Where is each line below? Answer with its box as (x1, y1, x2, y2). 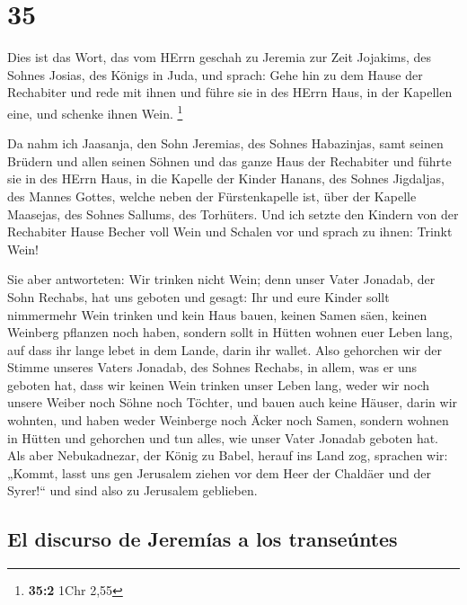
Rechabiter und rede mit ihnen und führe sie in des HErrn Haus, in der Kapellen (7, 83, 453, 102)
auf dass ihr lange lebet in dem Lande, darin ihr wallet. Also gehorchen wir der (7, 340, 443, 359)
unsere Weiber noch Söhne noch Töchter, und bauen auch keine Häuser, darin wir (7, 393, 458, 412)
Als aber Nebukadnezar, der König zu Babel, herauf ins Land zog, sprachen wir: (7, 446, 448, 465)
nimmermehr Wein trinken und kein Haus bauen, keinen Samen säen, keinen (7, 305, 427, 324)
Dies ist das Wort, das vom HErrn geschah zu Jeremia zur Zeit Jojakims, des (7, 48, 432, 67)
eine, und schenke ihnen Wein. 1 (7, 101, 183, 122)
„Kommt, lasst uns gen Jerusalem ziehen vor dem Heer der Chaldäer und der (7, 463, 432, 482)
